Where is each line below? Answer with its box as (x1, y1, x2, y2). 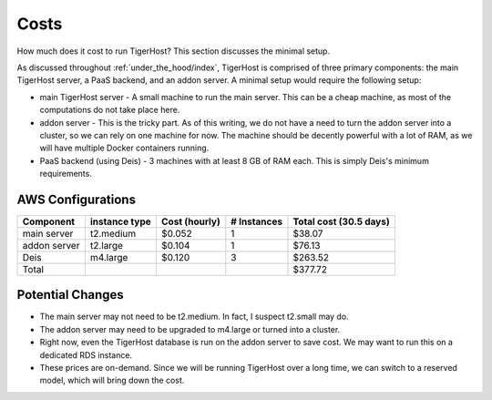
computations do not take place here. (39, 105, 180, 116)
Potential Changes (16, 287, 125, 303)
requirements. (39, 169, 93, 179)
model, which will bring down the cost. (39, 374, 185, 386)
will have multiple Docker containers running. (39, 142, 210, 154)
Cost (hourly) (160, 215, 220, 228)
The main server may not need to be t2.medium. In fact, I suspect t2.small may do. (39, 311, 350, 323)
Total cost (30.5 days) (292, 215, 391, 228)
